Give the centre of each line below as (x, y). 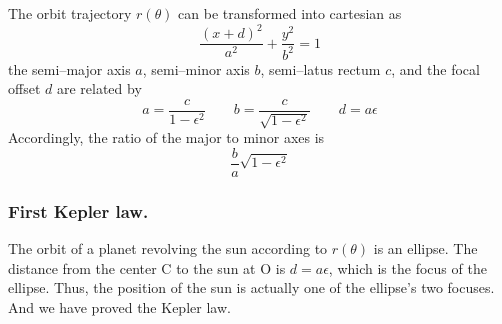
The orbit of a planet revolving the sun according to (168, 248)
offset (24, 88)
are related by (99, 88)
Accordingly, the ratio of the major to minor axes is (166, 137)
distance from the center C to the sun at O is (147, 267)
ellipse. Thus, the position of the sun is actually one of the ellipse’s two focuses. (251, 287)
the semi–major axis (69, 68)
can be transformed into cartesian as (290, 13)
